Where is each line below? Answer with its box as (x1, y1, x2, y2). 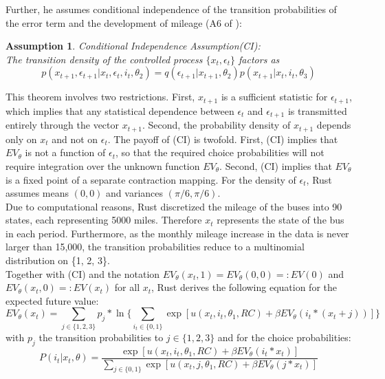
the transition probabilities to (38, 329, 164, 344)
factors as (239, 52, 280, 66)
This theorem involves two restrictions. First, (5, 89, 195, 104)
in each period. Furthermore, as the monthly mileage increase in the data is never (5, 226, 349, 240)
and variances (106, 186, 164, 200)
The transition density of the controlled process (5, 52, 203, 66)
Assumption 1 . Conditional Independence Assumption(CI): (5, 39, 261, 53)
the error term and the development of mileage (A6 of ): (5, 15, 242, 30)
